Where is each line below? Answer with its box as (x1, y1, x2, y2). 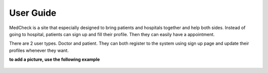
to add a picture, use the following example (9, 57, 100, 63)
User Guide (9, 7, 57, 18)
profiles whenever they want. (9, 47, 69, 53)
